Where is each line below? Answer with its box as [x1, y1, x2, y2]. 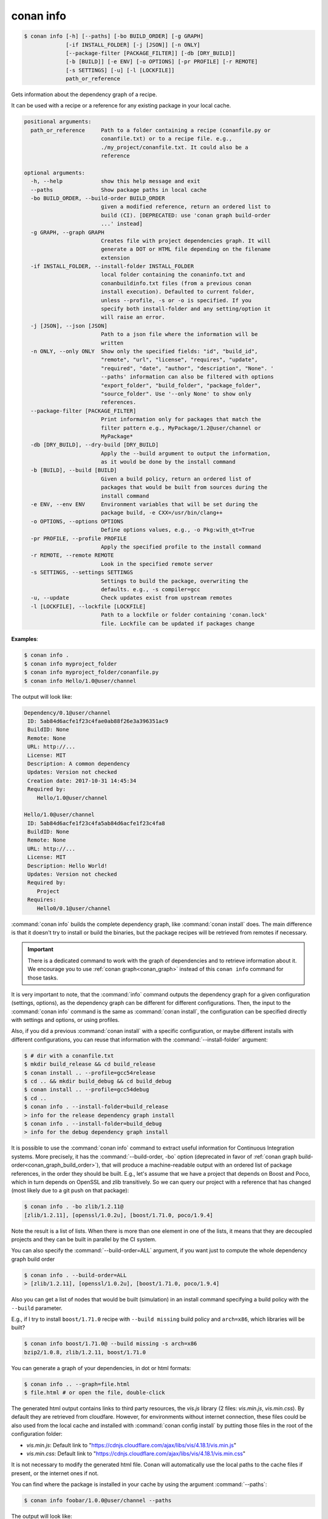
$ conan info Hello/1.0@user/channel [24, 677, 137, 684]
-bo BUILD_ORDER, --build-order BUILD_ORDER [30, 194, 165, 202]
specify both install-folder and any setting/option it [100, 306, 271, 312]
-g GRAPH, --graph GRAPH [30, 228, 104, 236]
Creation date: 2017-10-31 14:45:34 [27, 777, 137, 784]
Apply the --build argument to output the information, [100, 450, 271, 457]
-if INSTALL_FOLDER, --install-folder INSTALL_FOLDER [30, 263, 194, 270]
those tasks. [27, 974, 58, 981]
